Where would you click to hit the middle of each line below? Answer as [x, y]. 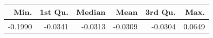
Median [91, 12]
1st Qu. [54, 12]
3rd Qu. [160, 12]
